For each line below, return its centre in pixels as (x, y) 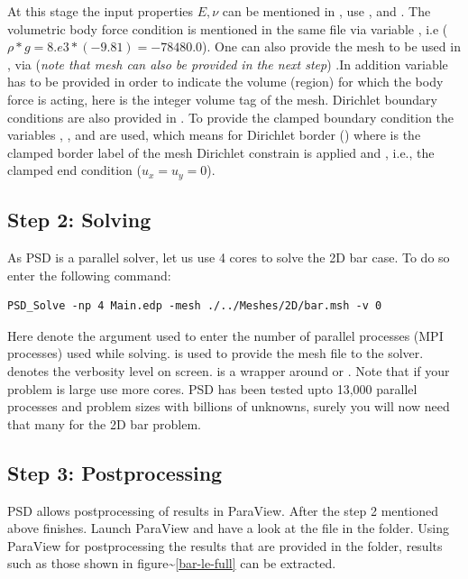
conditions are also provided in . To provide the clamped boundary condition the (231, 117)
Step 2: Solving (79, 220)
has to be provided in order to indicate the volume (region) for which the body (225, 82)
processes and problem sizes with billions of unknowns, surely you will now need (229, 406)
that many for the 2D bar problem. (104, 423)
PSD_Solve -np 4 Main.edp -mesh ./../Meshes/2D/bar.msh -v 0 (195, 306)
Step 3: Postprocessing (115, 472)
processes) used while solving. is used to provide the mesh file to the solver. (216, 353)
